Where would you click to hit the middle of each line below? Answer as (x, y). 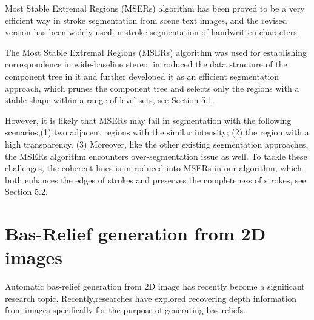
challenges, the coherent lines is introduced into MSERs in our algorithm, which (153, 168)
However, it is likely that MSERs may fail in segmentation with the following (148, 120)
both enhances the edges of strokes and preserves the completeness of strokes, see (155, 179)
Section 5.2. (26, 192)
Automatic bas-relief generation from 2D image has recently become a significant (155, 286)
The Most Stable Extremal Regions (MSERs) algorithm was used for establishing (156, 52)
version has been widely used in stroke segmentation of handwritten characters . (152, 32)
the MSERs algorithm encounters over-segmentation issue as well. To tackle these (156, 156)
